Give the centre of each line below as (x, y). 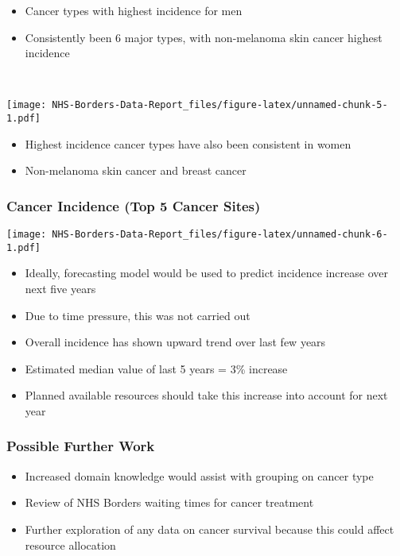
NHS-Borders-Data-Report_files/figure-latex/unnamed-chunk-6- (220, 235)
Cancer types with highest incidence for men (134, 10)
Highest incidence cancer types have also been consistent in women (188, 143)
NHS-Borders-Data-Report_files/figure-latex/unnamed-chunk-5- (220, 105)
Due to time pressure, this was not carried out (138, 315)
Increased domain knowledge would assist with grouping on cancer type (199, 475)
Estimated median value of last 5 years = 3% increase (156, 368)
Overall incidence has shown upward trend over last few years (175, 342)
